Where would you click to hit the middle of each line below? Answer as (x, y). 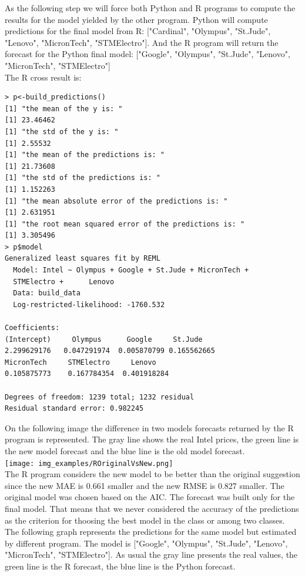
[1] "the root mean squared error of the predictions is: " (125, 224)
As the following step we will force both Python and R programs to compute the (150, 8)
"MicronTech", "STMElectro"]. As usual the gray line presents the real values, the (151, 555)
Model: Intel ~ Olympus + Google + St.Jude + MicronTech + (131, 270)
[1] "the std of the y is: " (62, 131)
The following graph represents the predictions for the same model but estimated (151, 532)
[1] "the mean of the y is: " (64, 109)
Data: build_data (47, 293)
